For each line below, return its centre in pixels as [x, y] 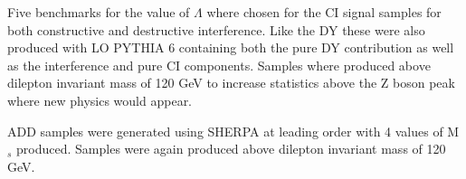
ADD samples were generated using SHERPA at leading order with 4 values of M [233, 131]
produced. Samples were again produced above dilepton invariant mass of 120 [231, 149]
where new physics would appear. [100, 100]
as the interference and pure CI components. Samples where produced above [219, 65]
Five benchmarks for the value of [99, 12]
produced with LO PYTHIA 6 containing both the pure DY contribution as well [231, 47]
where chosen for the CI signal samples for [324, 12]
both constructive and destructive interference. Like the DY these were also [216, 29]
